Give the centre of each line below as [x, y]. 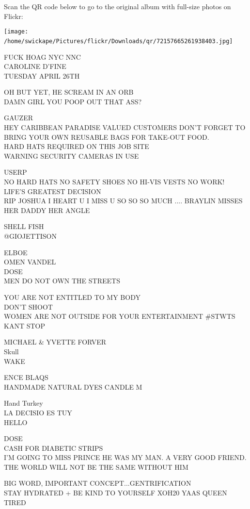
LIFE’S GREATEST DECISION [53, 191]
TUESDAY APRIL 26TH [42, 75]
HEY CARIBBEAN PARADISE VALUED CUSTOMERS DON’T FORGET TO [125, 127]
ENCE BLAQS [26, 377]
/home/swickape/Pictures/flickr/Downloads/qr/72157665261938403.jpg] [118, 41]
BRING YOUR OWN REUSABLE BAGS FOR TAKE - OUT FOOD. [107, 137]
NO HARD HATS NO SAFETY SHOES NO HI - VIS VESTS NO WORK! [114, 182]
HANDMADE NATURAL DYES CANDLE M [73, 386]
